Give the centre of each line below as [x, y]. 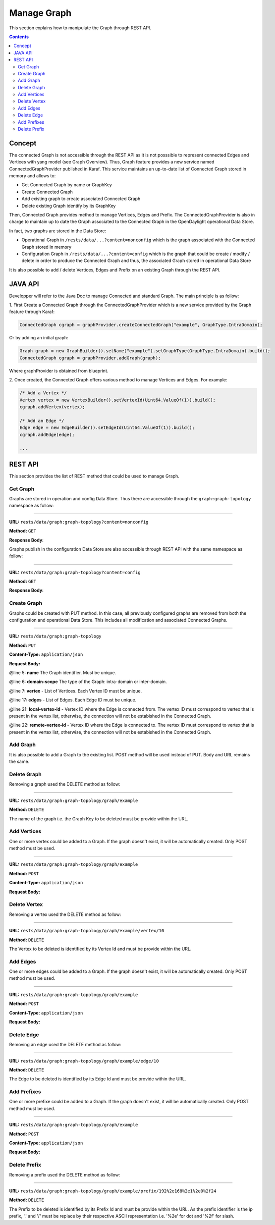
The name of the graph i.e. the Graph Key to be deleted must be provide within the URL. [99, 819]
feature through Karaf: [32, 312]
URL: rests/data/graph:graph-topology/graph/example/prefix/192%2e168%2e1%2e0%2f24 [113, 1191]
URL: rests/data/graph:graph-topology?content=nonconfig [79, 522]
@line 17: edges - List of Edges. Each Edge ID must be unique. [73, 700]
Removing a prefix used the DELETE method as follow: [65, 1174]
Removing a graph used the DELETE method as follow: [65, 784]
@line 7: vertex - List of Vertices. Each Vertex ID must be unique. [76, 691]
